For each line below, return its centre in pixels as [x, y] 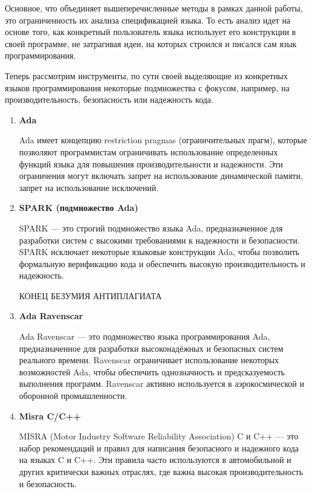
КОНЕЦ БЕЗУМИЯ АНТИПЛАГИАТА [90, 295]
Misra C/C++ [50, 416]
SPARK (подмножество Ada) [78, 208]
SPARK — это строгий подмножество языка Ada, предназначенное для [151, 228]
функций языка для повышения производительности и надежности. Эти [151, 163]
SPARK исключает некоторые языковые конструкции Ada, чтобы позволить [159, 252]
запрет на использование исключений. [89, 187]
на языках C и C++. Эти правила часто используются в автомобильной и [155, 460]
